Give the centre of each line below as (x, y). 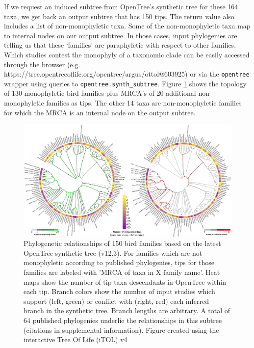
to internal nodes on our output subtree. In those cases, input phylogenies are (121, 35)
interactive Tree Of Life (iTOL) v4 (76, 339)
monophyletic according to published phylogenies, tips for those (119, 262)
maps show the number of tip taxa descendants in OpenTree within (125, 281)
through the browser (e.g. (42, 64)
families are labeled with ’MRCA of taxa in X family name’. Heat (122, 272)
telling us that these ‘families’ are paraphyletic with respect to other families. (120, 45)
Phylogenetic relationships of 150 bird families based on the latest (122, 243)
